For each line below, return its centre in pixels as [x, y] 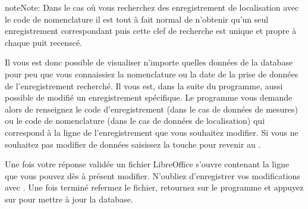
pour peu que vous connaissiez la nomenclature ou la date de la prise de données [152, 74]
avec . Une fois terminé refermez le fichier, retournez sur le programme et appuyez [154, 187]
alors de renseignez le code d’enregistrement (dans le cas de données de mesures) [152, 109]
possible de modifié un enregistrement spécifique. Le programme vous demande [149, 97]
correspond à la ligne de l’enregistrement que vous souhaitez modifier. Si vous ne [152, 132]
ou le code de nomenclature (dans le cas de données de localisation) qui [135, 121]
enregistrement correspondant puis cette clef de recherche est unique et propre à [151, 31]
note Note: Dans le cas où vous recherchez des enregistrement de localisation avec [152, 7]
